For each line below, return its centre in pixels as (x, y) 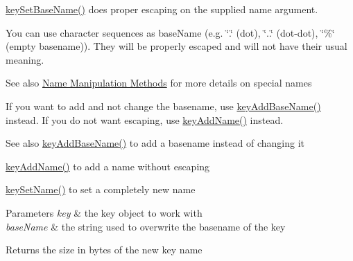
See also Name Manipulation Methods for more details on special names (159, 83)
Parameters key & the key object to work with (104, 212)
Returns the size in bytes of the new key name (104, 250)
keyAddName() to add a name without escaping (108, 166)
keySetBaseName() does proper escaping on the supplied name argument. (162, 9)
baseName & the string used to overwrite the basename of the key (146, 226)
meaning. (25, 59)
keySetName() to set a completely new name (101, 189)
